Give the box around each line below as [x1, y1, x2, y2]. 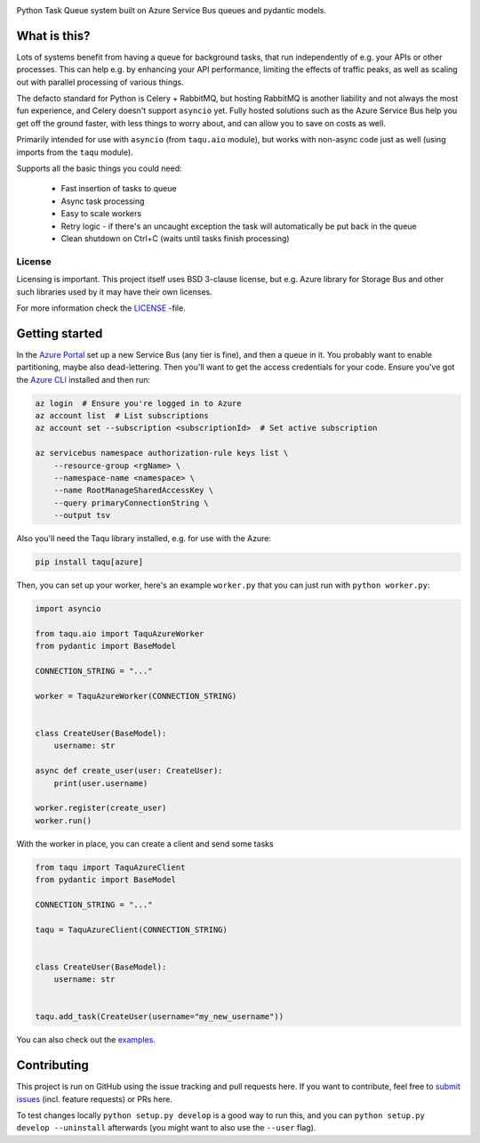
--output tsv [53, 510, 111, 521]
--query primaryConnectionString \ [53, 498, 209, 507]
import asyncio [35, 604, 101, 614]
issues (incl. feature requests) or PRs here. [16, 1093, 173, 1104]
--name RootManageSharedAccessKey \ [53, 485, 213, 496]
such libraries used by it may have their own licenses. [16, 286, 212, 297]
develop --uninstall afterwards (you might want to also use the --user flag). [16, 1123, 316, 1133]
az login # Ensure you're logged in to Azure [35, 398, 242, 409]
